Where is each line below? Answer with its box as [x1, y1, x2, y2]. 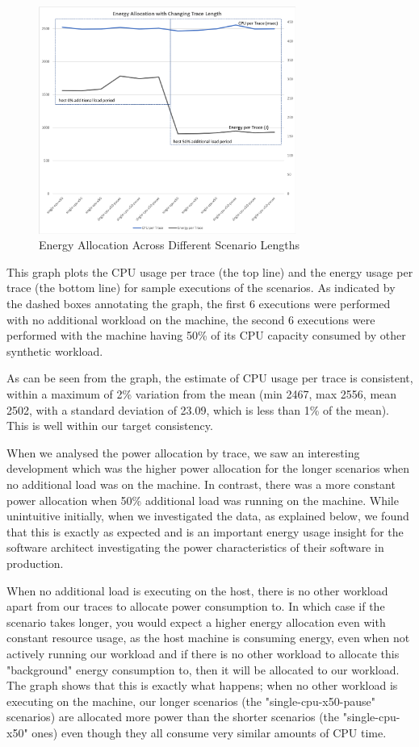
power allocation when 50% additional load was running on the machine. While [6, 491, 399, 508]
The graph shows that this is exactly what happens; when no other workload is [6, 677, 398, 694]
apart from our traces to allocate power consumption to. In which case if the [6, 598, 385, 615]
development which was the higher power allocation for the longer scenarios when [6, 460, 409, 477]
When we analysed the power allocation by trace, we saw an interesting [6, 444, 360, 461]
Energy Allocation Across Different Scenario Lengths [39, 236, 300, 253]
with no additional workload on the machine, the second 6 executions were [6, 311, 375, 328]
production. [6, 554, 64, 571]
